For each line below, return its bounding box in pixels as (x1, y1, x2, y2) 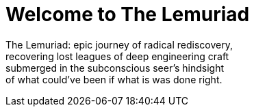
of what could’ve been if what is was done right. (5, 73, 223, 85)
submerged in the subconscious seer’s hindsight (5, 61, 225, 74)
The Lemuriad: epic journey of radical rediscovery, (5, 38, 233, 51)
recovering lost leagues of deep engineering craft (5, 50, 229, 62)
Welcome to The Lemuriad (5, 3, 250, 26)
